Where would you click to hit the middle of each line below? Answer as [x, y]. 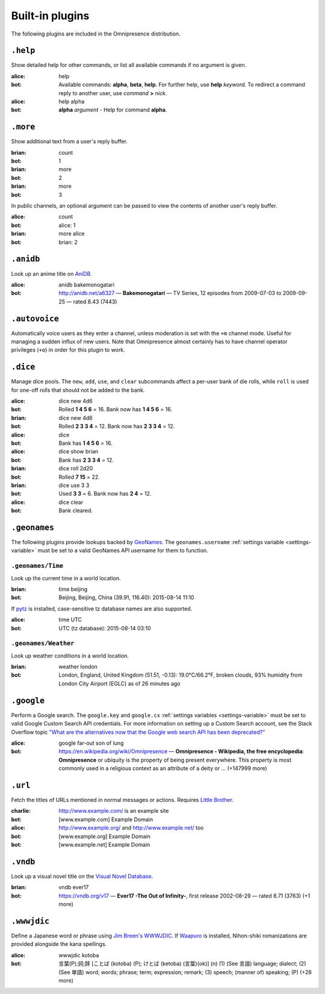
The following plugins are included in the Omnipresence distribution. [96, 34]
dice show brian [79, 452]
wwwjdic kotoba [79, 955]
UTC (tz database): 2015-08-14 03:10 [105, 628]
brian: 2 [68, 242]
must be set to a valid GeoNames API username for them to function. [123, 550]
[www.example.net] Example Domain [104, 844]
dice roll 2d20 [76, 468]
